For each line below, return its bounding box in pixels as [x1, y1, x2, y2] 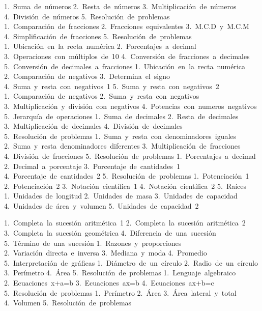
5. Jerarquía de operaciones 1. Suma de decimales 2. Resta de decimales [4, 110, 239, 121]
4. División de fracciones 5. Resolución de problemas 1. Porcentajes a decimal [4, 150, 256, 161]
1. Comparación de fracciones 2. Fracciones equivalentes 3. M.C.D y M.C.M [4, 21, 249, 32]
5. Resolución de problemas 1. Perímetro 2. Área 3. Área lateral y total [4, 287, 237, 298]
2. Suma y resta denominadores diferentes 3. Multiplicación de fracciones [4, 140, 241, 151]
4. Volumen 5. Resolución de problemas [4, 297, 132, 308]
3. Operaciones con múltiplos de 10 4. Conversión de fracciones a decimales [4, 50, 250, 61]
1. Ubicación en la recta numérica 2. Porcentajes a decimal [4, 41, 196, 51]
